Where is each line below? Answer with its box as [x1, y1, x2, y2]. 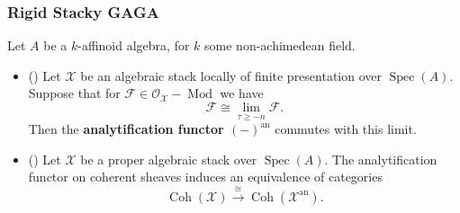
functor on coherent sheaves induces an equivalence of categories [28, 167, 383, 186]
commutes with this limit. [275, 120, 417, 138]
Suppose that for [28, 84, 121, 102]
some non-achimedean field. [204, 36, 356, 55]
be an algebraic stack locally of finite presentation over [80, 66, 382, 84]
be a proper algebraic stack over [80, 149, 257, 168]
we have [220, 84, 264, 102]
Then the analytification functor [28, 120, 224, 138]
